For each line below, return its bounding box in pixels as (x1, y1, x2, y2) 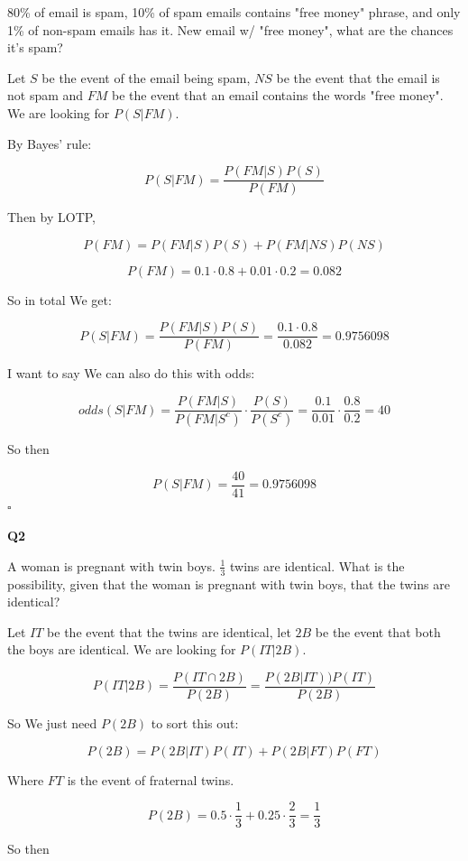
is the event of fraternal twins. (67, 770, 234, 789)
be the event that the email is (276, 68, 440, 87)
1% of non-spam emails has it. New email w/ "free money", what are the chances (7, 20, 454, 39)
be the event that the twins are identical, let (47, 622, 291, 641)
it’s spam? (7, 38, 63, 57)
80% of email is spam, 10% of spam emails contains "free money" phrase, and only (7, 3, 461, 21)
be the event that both (315, 622, 441, 641)
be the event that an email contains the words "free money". (112, 86, 444, 105)
